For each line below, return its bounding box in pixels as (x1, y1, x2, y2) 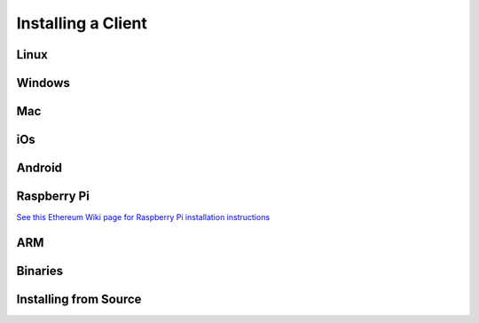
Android (16, 161, 62, 176)
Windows (16, 75, 70, 91)
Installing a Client (16, 13, 148, 33)
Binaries (16, 263, 64, 279)
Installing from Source (16, 291, 142, 306)
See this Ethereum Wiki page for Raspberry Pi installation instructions (16, 212, 271, 223)
